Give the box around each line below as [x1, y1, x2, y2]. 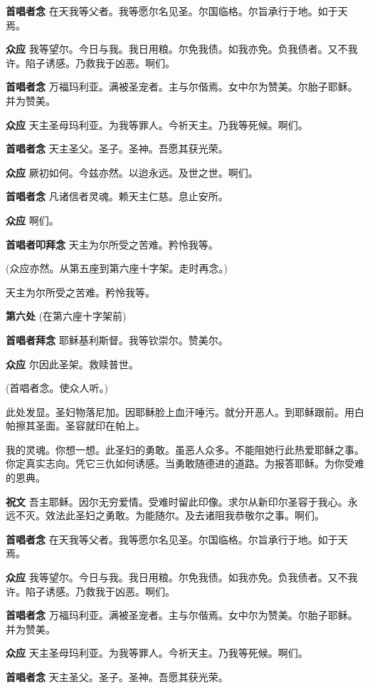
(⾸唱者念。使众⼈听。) [6, 380, 108, 395]
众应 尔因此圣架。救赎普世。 [6, 356, 139, 371]
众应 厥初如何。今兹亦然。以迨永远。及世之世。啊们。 [6, 165, 258, 179]
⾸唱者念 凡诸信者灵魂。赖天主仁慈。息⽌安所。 [6, 189, 228, 204]
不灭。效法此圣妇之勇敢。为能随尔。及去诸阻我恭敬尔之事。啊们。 [15, 508, 324, 523]
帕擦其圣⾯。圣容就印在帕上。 [6, 418, 145, 433]
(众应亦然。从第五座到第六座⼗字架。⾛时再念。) [6, 261, 228, 276]
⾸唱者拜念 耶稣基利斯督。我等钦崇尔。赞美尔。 [6, 332, 228, 347]
